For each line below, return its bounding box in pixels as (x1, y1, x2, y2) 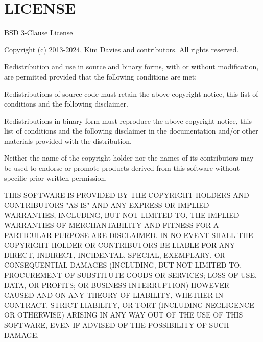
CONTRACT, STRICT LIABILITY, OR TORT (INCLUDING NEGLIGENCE (4, 299, 254, 310)
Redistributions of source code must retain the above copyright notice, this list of (4, 88, 258, 99)
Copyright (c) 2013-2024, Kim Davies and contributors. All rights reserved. (4, 44, 239, 55)
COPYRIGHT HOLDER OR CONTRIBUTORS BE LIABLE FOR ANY (4, 240, 235, 250)
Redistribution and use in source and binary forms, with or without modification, (4, 61, 259, 72)
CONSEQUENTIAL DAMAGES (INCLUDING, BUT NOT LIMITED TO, (4, 259, 242, 270)
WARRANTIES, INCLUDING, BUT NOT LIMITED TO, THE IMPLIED (4, 209, 240, 220)
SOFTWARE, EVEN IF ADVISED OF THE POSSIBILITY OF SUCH (4, 319, 229, 330)
